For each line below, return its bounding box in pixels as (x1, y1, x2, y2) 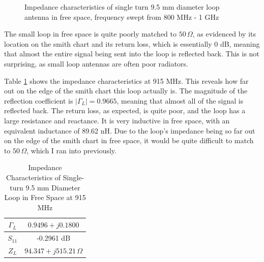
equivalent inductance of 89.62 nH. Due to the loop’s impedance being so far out (4, 125, 255, 136)
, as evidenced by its (192, 28, 256, 39)
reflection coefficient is (4, 95, 73, 106)
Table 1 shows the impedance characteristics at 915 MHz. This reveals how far (4, 75, 249, 86)
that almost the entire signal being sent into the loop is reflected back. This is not (4, 48, 259, 59)
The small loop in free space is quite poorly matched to (4, 28, 177, 39)
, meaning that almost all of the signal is (116, 95, 244, 106)
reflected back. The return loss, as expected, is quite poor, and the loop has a (4, 105, 246, 116)
